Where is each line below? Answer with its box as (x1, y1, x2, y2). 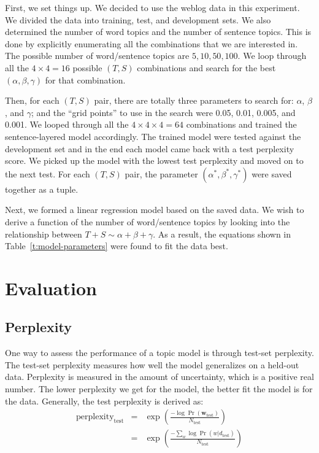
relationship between (5, 227, 82, 240)
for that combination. (45, 73, 126, 86)
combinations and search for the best (137, 61, 276, 74)
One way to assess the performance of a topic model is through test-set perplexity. (5, 346, 314, 359)
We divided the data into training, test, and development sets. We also (5, 13, 271, 26)
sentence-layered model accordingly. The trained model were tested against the (5, 130, 301, 142)
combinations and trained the (186, 118, 297, 131)
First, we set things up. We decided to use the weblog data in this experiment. (5, 1, 300, 14)
